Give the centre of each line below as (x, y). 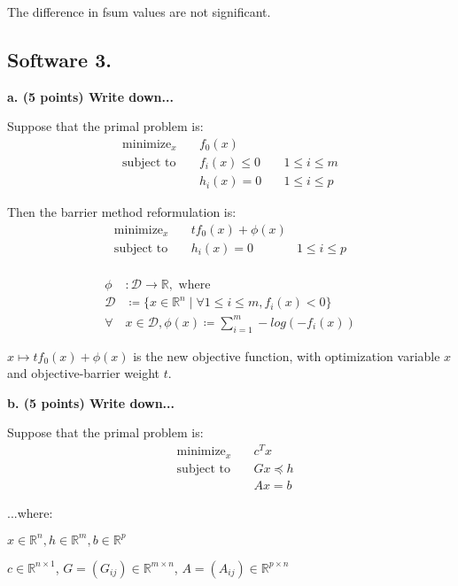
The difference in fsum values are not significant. (139, 12)
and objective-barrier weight (84, 373)
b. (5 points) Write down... (91, 402)
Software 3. (59, 59)
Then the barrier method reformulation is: (122, 212)
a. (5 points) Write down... (90, 96)
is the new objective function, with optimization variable (287, 355)
